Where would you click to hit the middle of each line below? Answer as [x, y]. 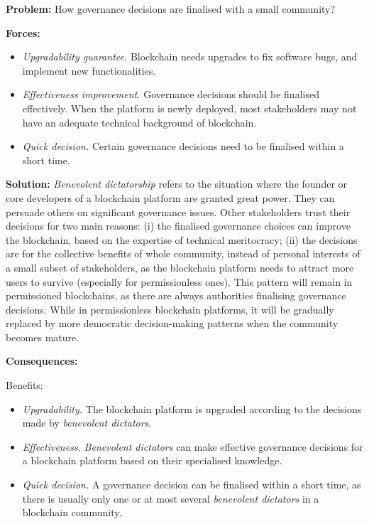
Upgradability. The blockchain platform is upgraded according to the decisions [192, 408]
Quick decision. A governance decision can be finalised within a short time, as [192, 485]
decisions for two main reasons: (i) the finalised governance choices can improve [178, 226]
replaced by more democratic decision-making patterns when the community [172, 323]
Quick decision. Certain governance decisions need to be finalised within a [183, 146]
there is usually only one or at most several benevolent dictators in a [171, 498]
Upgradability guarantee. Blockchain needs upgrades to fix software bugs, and [190, 57]
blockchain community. [72, 512]
